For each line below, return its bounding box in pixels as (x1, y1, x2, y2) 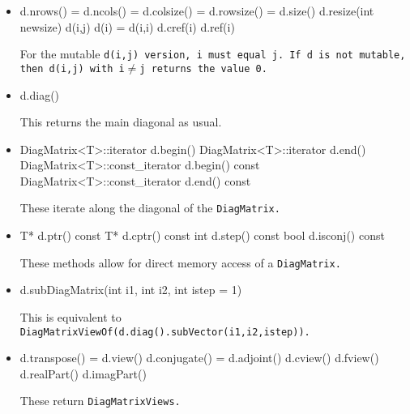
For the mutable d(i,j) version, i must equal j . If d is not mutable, (19, 45, 406, 62)
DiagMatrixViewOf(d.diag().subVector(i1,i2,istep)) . (19, 326, 310, 338)
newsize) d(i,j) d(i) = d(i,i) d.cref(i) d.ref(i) (19, 18, 235, 35)
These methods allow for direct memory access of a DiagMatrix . (19, 254, 341, 271)
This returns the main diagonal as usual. (19, 113, 222, 130)
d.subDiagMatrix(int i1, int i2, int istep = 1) (19, 281, 242, 298)
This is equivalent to (19, 308, 122, 325)
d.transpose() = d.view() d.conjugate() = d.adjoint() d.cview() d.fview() (19, 349, 379, 366)
